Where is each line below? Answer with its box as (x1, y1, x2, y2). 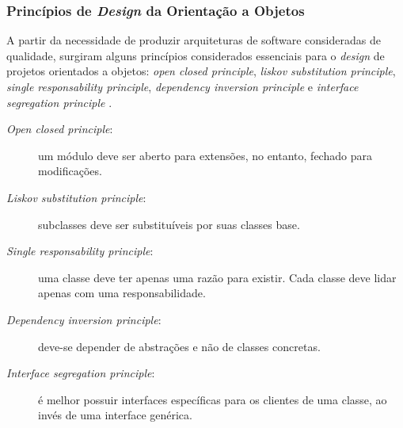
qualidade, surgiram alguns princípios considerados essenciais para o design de (6, 47, 385, 63)
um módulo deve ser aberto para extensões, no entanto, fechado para (38, 147, 372, 163)
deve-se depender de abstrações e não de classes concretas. (38, 338, 321, 354)
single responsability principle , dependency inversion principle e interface (6, 78, 359, 94)
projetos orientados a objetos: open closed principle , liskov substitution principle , (6, 63, 396, 79)
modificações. (38, 162, 102, 179)
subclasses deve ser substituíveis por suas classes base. (38, 216, 300, 232)
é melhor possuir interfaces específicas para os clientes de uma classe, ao (38, 391, 387, 407)
